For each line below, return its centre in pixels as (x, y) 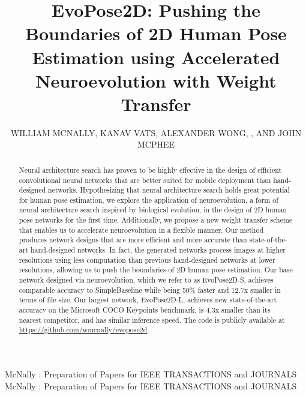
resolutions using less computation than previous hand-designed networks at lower (147, 259)
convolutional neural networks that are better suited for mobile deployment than (145, 180)
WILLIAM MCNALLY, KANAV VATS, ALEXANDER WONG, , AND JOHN (156, 132)
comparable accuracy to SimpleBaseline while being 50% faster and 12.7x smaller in (150, 289)
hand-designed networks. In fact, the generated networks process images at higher (158, 250)
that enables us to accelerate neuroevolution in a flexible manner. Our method (141, 229)
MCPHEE (156, 144)
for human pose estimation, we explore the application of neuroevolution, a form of (148, 199)
